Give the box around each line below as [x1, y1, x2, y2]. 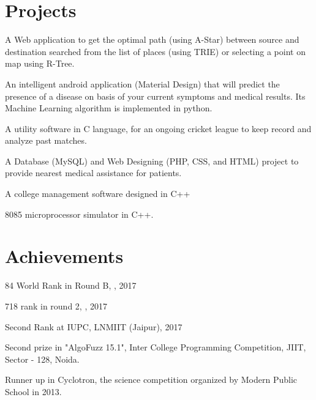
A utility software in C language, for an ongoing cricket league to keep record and [5, 122, 312, 135]
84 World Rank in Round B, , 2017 [5, 279, 137, 292]
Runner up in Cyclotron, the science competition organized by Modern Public [5, 373, 298, 386]
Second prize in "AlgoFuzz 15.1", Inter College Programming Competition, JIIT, [5, 341, 306, 354]
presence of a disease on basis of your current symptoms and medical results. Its [5, 89, 306, 102]
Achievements [5, 243, 124, 269]
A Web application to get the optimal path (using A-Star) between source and [5, 33, 299, 46]
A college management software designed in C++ [5, 187, 190, 200]
